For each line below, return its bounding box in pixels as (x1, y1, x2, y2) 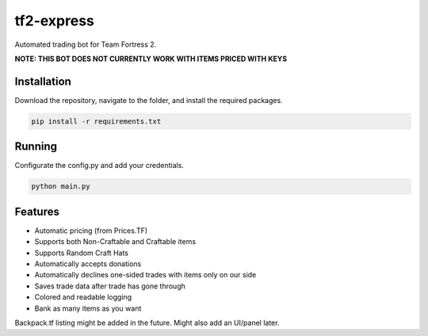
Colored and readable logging (34, 292, 132, 302)
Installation (14, 74, 71, 88)
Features (14, 204, 59, 218)
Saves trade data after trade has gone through (34, 281, 186, 291)
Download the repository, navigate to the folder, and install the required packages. (14, 95, 283, 105)
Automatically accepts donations (34, 258, 142, 269)
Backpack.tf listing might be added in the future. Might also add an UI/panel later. (14, 318, 280, 327)
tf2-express (14, 12, 95, 29)
